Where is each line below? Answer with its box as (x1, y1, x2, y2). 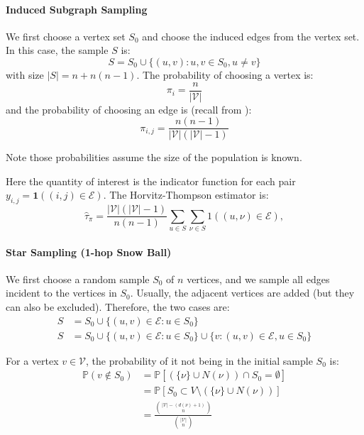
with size (6, 67, 44, 82)
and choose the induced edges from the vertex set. (142, 28, 360, 43)
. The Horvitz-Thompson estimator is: (103, 187, 269, 202)
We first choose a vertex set (6, 28, 126, 43)
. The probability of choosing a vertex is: (136, 67, 314, 82)
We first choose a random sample (6, 271, 150, 286)
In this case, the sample (6, 43, 109, 57)
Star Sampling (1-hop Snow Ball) (6, 244, 172, 259)
